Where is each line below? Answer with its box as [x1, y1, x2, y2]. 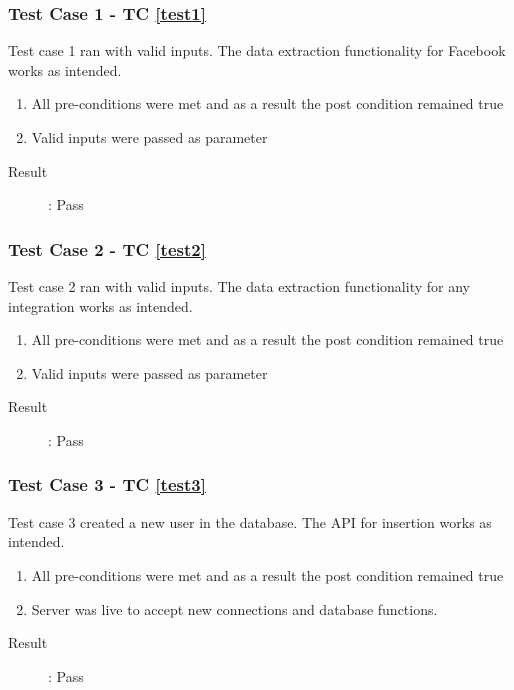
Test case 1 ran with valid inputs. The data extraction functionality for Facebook [8, 40, 506, 61]
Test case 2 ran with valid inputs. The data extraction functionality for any [8, 276, 470, 296]
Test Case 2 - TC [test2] [8, 236, 206, 261]
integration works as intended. [8, 295, 193, 316]
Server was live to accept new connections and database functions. [31, 598, 438, 619]
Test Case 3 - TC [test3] [8, 472, 206, 497]
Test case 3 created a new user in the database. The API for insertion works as [8, 511, 492, 532]
